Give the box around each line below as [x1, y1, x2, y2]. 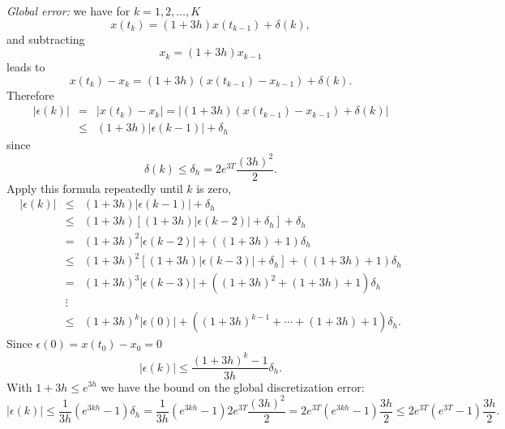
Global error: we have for [6, 2, 131, 19]
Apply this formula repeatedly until [6, 179, 183, 196]
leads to [6, 58, 45, 75]
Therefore [6, 86, 54, 103]
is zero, [196, 179, 232, 196]
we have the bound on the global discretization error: [101, 378, 365, 395]
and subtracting [6, 30, 85, 47]
